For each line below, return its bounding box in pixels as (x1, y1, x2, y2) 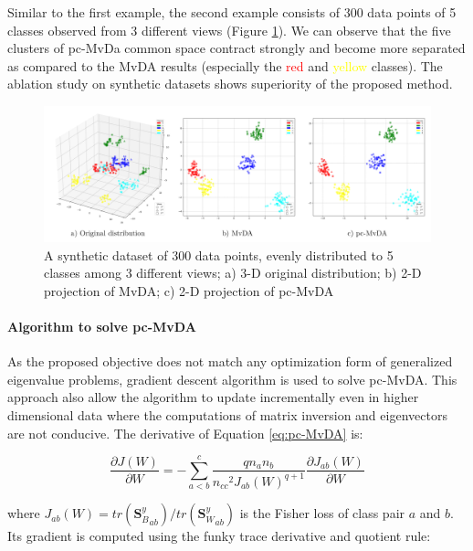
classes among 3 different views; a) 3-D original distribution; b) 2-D (44, 263, 422, 282)
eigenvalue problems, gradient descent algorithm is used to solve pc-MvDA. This (7, 369, 457, 388)
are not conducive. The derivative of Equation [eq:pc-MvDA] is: (7, 423, 363, 442)
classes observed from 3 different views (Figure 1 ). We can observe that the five (7, 20, 451, 39)
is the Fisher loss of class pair (239, 503, 405, 523)
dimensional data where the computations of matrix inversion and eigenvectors (7, 405, 447, 424)
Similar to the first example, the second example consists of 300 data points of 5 (7, 3, 457, 21)
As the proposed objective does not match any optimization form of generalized (7, 352, 453, 371)
